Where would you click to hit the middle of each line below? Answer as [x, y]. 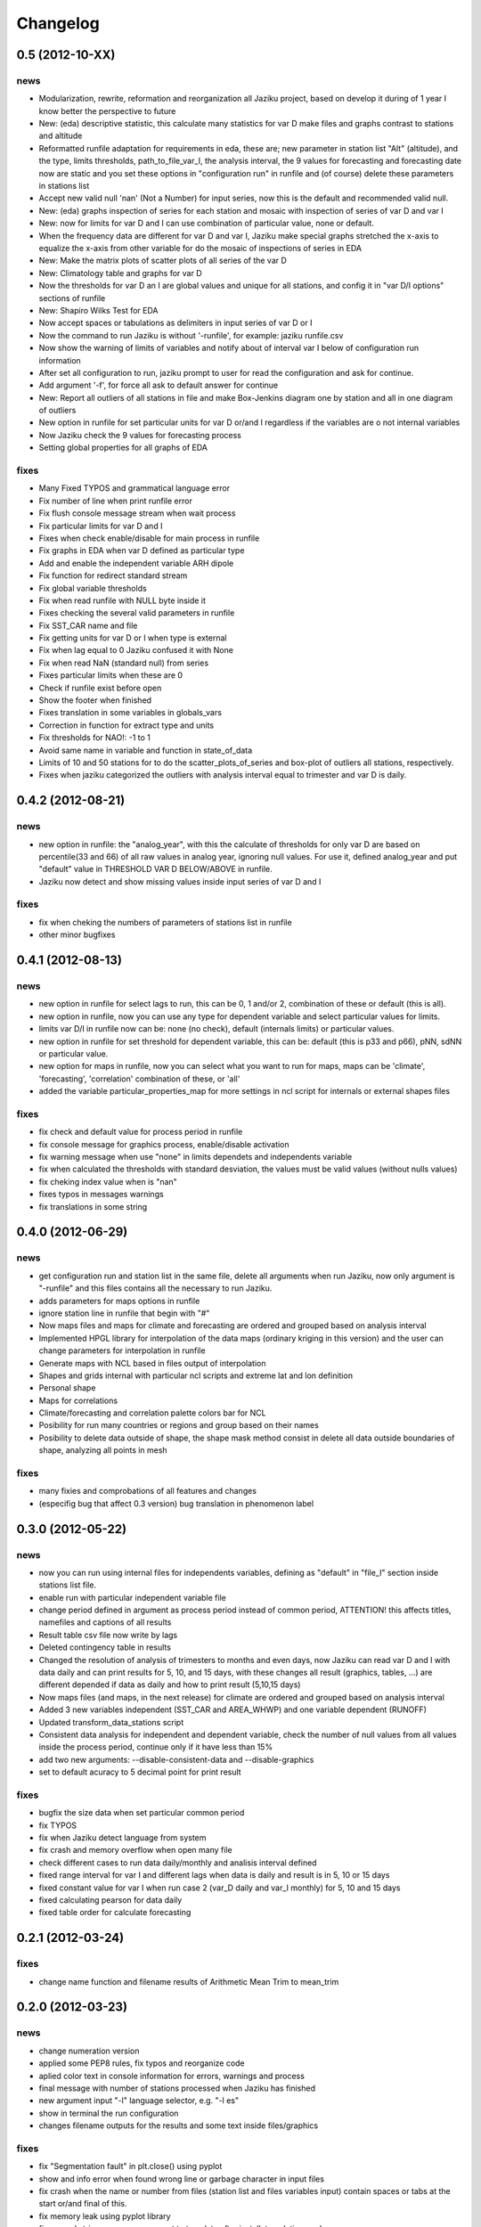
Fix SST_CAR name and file [88, 625]
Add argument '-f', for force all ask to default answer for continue [159, 385]
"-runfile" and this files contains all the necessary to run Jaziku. [155, 1288]
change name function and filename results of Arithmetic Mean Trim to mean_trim [189, 1981]
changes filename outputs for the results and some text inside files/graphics [179, 2125]
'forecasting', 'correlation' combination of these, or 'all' [139, 1079]
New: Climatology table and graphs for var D [120, 273]
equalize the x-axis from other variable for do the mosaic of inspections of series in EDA [200, 248]
